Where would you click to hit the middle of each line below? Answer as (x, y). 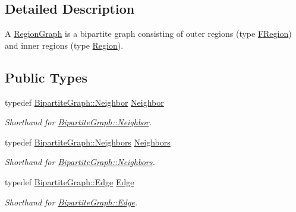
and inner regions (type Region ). (64, 45)
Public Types (46, 77)
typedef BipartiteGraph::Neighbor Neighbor (84, 102)
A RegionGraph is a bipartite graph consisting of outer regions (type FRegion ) (148, 34)
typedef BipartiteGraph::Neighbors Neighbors (88, 142)
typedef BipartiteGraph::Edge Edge (70, 181)
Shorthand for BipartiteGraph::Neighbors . (80, 162)
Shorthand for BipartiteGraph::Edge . (71, 202)
